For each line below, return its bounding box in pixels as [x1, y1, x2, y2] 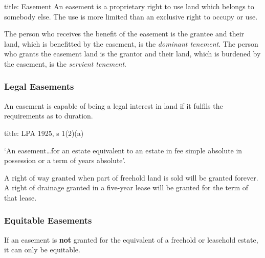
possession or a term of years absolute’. [4, 155, 126, 166]
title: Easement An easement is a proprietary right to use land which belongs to [4, 1, 254, 11]
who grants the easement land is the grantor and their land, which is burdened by [4, 48, 261, 59]
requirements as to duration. [4, 110, 93, 121]
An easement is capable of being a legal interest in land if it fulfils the [4, 100, 223, 111]
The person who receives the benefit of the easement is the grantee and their [4, 28, 245, 39]
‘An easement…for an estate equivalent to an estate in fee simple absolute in [4, 145, 242, 155]
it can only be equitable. [4, 244, 80, 255]
